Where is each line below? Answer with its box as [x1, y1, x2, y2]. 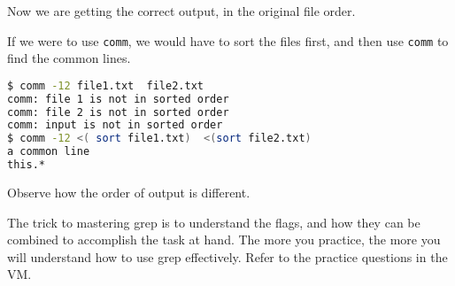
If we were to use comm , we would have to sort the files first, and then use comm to [7, 31, 449, 50]
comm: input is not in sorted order [7, 119, 223, 132]
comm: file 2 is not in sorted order [7, 105, 229, 119]
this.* [7, 158, 45, 172]
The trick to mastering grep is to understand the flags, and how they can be [7, 213, 420, 231]
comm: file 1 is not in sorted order [7, 92, 229, 105]
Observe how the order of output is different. [7, 182, 251, 201]
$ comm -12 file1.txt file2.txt [7, 79, 204, 92]
